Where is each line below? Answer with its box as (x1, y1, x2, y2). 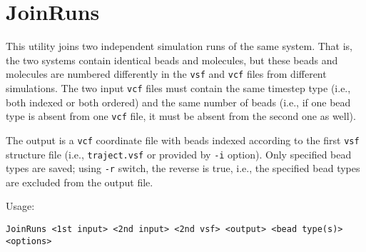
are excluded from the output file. (6, 174, 153, 189)
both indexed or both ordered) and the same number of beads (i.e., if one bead (6, 94, 351, 109)
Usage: (6, 198, 35, 213)
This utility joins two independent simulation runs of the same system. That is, (6, 39, 352, 54)
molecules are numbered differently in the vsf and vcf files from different (6, 66, 327, 81)
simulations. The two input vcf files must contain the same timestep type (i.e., (6, 80, 351, 95)
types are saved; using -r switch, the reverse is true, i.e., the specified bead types (6, 161, 360, 176)
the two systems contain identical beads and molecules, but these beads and (6, 52, 338, 67)
